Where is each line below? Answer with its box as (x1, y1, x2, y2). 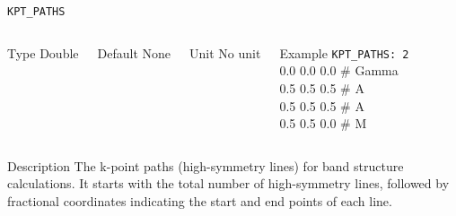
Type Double (7, 43, 79, 62)
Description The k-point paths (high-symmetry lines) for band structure (7, 156, 404, 175)
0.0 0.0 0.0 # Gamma (279, 61, 399, 80)
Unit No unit (189, 43, 261, 62)
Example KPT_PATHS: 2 (279, 43, 409, 62)
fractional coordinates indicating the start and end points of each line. (7, 191, 392, 210)
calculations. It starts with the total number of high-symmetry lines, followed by (7, 174, 450, 193)
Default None (97, 43, 171, 62)
